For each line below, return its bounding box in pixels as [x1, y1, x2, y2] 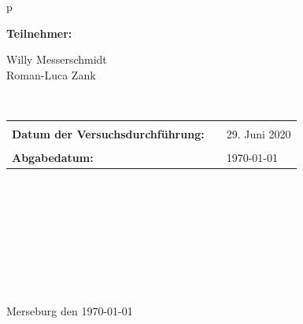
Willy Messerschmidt [6, 51, 107, 68]
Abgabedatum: [12, 149, 94, 166]
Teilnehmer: [6, 24, 72, 41]
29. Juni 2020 [226, 125, 291, 142]
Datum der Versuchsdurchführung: [12, 125, 205, 142]
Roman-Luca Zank [6, 66, 96, 83]
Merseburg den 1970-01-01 [6, 302, 133, 318]
